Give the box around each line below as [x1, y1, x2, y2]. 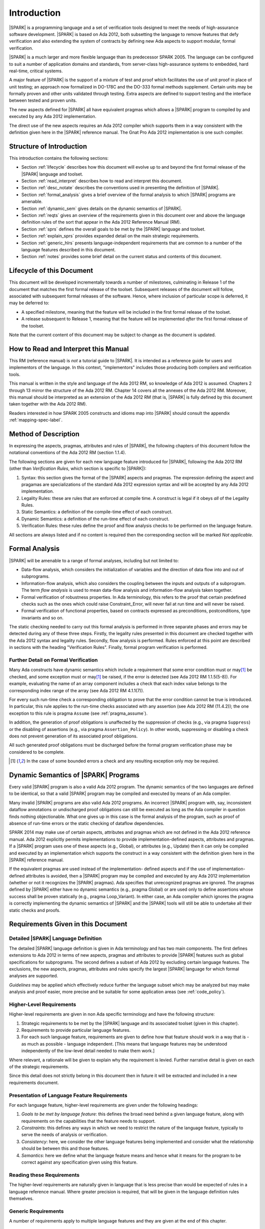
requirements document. [9, 1080, 59, 1085]
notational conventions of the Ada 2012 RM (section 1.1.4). [9, 450, 126, 456]
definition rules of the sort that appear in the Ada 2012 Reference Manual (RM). [21, 219, 181, 225]
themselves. [9, 1195, 34, 1201]
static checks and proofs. [9, 907, 61, 913]
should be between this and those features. [21, 1145, 109, 1151]
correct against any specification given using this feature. [21, 1159, 138, 1165]
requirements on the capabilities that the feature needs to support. [21, 1118, 156, 1124]
